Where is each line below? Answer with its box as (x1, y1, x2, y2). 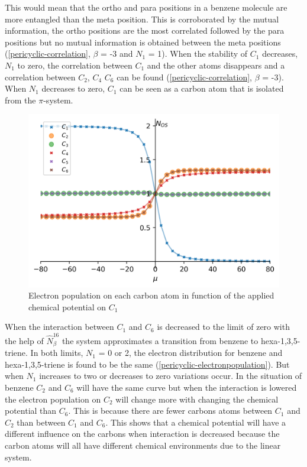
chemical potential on (28, 300, 106, 313)
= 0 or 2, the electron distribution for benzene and (98, 346, 283, 359)
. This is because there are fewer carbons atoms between (68, 404, 273, 417)
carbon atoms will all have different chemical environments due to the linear (5, 439, 281, 451)
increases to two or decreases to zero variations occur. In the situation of (39, 369, 302, 382)
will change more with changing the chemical (115, 393, 279, 405)
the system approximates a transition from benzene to (62, 334, 258, 346)
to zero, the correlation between (17, 59, 133, 71)
